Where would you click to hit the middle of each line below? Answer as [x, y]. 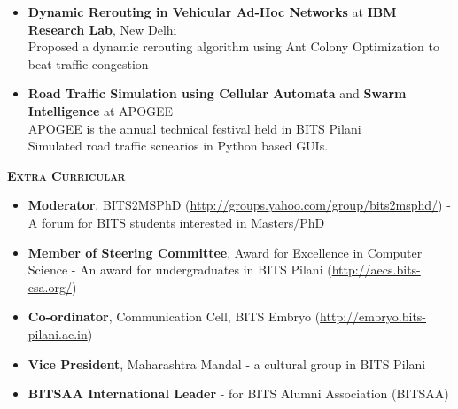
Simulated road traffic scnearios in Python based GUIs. [178, 146]
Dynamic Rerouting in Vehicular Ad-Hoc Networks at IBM [212, 12]
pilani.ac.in [58, 333]
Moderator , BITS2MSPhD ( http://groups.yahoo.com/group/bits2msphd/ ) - [239, 205]
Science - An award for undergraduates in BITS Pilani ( [180, 270]
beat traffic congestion [88, 63]
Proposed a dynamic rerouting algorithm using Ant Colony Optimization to [233, 46]
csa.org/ [50, 286]
